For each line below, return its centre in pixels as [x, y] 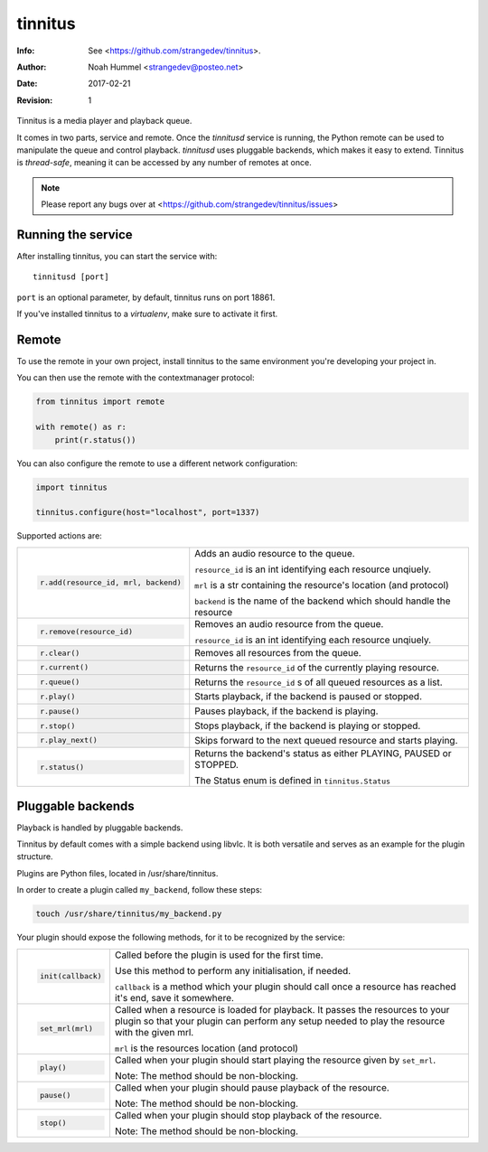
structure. [35, 857]
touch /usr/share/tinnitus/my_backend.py [129, 914]
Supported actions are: [60, 536]
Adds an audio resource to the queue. [275, 553]
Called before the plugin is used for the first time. [219, 955]
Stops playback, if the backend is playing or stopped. [308, 726]
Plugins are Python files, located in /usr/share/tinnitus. [117, 873]
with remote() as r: [81, 427]
